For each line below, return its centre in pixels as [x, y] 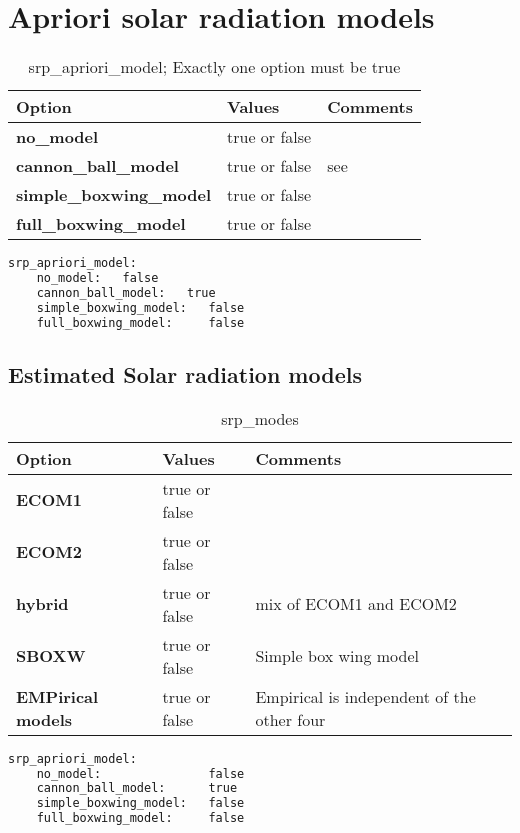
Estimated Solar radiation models [185, 373]
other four [290, 719]
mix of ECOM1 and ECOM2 [356, 604]
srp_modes [260, 418]
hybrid [42, 604]
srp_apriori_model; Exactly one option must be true [214, 67]
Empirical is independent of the [365, 696]
